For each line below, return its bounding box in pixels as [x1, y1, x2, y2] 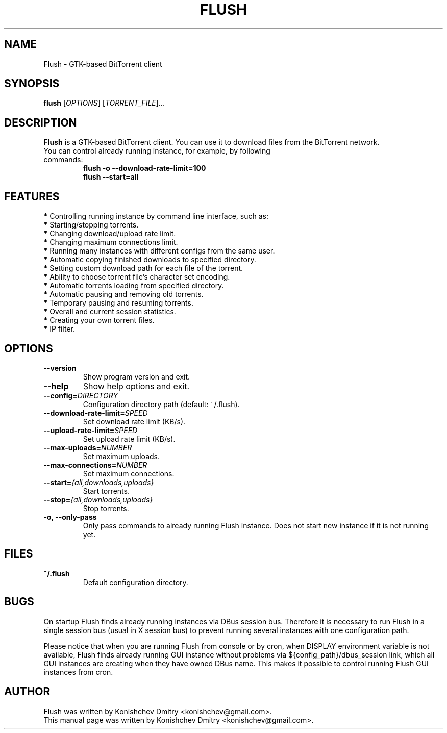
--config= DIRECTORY [43, 391, 118, 400]
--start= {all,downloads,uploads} [43, 477, 154, 487]
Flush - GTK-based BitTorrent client [43, 59, 162, 68]
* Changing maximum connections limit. [43, 238, 178, 247]
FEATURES [4, 190, 60, 203]
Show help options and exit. [83, 381, 190, 391]
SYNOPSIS [4, 77, 60, 90]
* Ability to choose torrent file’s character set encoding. [43, 272, 230, 282]
